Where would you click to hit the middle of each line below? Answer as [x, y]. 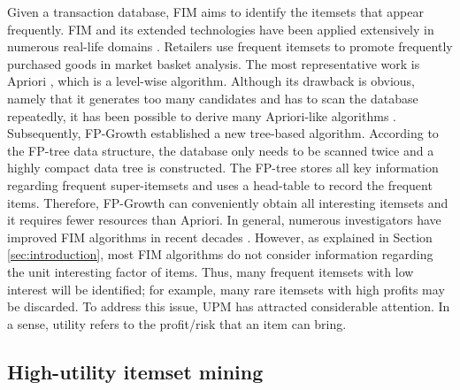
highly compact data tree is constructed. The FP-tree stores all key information [223, 168]
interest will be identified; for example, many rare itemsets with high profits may [226, 289]
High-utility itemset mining [135, 371]
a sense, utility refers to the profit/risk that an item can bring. [177, 323]
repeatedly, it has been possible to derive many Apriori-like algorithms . [202, 115]
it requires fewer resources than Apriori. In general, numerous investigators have [224, 220]
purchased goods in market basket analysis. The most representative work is [214, 63]
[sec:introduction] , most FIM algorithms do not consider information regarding [220, 254]
